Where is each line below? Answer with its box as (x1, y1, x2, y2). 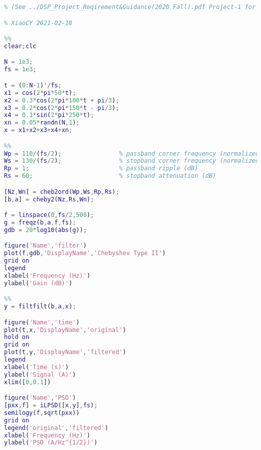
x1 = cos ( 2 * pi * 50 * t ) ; (4, 89, 76, 96)
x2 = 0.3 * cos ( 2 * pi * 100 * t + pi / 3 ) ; (4, 96, 119, 104)
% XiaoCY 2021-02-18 (4, 19, 73, 27)
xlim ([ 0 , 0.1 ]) (4, 378, 51, 386)
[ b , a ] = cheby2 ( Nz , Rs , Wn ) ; (4, 195, 94, 203)
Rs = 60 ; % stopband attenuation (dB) (4, 172, 216, 180)
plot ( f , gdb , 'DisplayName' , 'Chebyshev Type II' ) (4, 250, 166, 257)
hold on (4, 333, 30, 341)
